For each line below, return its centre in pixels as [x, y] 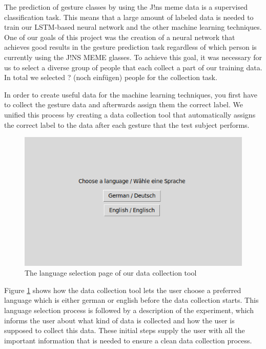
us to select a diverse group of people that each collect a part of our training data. [133, 67]
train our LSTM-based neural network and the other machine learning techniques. [133, 27]
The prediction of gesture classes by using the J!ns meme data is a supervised [126, 7]
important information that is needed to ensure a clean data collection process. [128, 340]
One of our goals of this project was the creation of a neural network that [120, 37]
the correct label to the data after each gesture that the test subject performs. [127, 124]
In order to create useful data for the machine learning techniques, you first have [131, 94]
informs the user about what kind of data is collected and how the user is [119, 320]
